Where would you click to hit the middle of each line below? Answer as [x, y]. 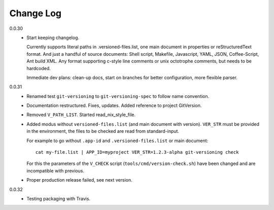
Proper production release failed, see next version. [80, 180]
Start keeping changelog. [53, 38]
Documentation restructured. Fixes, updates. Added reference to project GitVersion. [114, 106]
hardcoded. [39, 68]
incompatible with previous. [56, 170]
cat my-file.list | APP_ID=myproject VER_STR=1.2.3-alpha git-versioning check [137, 152]
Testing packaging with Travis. [59, 198]
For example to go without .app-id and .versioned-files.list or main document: [117, 141]
